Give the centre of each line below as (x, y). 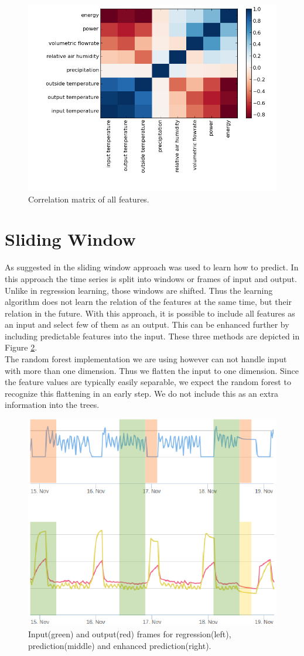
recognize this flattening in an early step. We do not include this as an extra (142, 393)
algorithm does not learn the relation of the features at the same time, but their (148, 302)
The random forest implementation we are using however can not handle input (146, 359)
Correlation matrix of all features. (89, 199)
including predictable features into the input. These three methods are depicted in (152, 336)
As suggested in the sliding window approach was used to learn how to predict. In (152, 267)
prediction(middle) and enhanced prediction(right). (120, 645)
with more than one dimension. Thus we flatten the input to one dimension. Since (152, 370)
